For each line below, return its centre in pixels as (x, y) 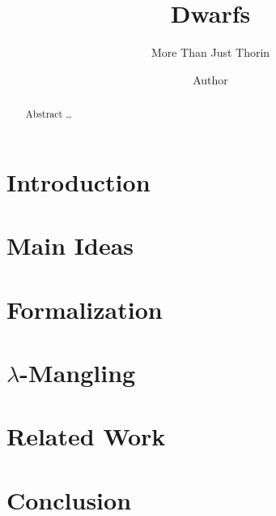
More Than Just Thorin (210, 52)
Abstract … (49, 114)
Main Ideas (70, 245)
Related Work (86, 436)
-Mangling (78, 372)
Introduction (79, 181)
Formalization (85, 309)
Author (210, 79)
